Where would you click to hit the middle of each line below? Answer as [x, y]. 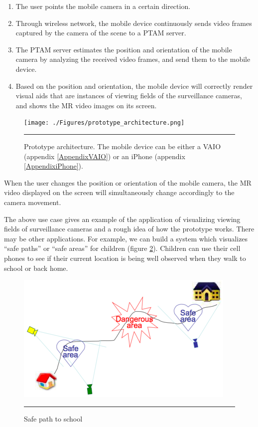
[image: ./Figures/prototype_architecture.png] [104, 123]
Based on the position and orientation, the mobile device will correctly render [134, 86]
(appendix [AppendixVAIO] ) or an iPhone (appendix [105, 156]
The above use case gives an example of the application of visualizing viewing [122, 219]
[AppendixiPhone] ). [54, 166]
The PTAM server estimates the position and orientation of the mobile [124, 49]
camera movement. [33, 202]
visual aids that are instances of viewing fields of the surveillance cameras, [129, 96]
